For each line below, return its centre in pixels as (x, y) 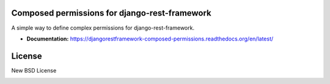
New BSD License (34, 70)
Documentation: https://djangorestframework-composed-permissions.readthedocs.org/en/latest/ (150, 39)
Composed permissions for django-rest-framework (112, 13)
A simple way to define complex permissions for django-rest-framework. (103, 28)
